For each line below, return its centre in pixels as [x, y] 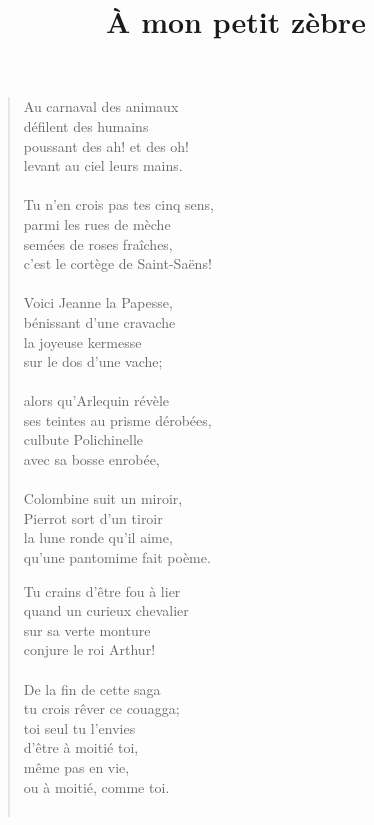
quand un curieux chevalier [106, 610]
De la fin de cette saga [92, 688]
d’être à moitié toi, [81, 747]
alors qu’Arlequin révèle [96, 400]
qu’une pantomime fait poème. [117, 557]
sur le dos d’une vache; [93, 361]
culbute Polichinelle [83, 439]
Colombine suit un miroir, [103, 498]
